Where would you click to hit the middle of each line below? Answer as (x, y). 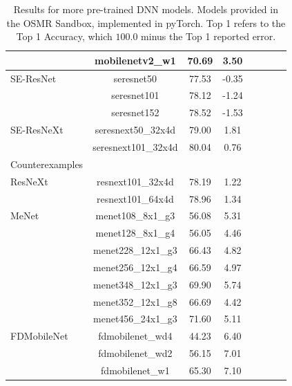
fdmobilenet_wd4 (135, 336)
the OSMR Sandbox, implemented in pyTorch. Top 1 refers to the (146, 22)
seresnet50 (135, 78)
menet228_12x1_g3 (135, 250)
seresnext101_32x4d (135, 147)
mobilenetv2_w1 (135, 60)
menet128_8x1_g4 (135, 233)
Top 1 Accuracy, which (64, 36)
